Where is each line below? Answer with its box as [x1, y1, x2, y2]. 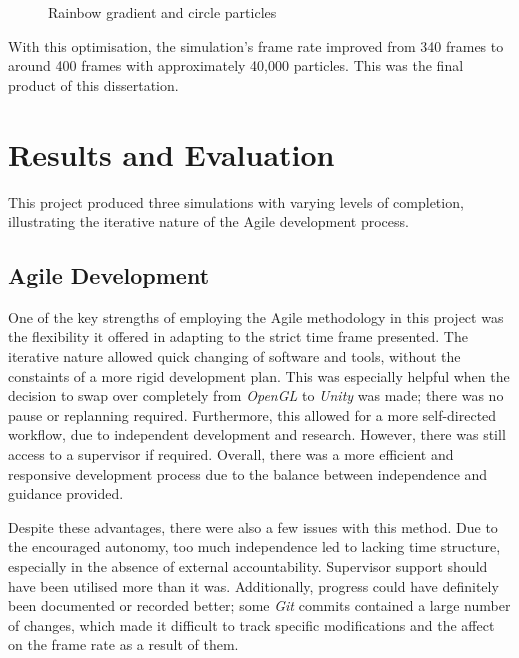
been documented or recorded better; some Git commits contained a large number [8, 595, 511, 616]
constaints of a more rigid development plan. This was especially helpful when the [8, 365, 510, 386]
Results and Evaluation [8, 133, 335, 174]
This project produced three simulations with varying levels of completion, [8, 191, 464, 212]
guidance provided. [8, 483, 124, 504]
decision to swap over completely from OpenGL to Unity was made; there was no [8, 385, 504, 406]
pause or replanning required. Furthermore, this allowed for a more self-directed [8, 404, 497, 425]
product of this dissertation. [8, 74, 179, 95]
